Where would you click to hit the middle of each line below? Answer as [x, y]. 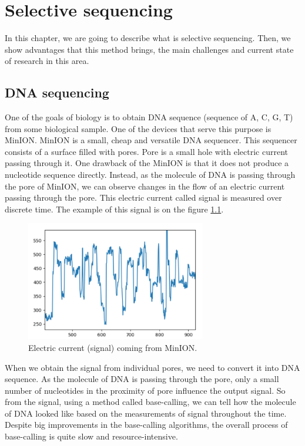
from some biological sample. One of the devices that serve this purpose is [138, 128]
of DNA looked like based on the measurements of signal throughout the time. [146, 413]
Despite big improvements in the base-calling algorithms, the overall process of [146, 425]
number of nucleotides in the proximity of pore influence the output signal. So [145, 390]
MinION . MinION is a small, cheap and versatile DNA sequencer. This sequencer [151, 140]
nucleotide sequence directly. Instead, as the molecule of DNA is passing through [150, 175]
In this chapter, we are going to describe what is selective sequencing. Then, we [148, 38]
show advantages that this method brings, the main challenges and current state [149, 49]
